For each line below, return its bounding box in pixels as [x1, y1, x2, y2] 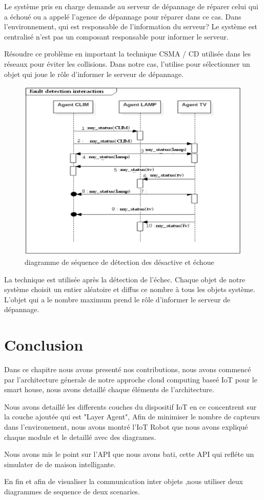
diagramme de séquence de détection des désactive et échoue [25, 256, 214, 267]
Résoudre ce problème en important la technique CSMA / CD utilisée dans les [4, 48, 251, 59]
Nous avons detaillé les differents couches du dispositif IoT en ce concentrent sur [4, 401, 257, 412]
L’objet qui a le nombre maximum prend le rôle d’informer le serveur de [4, 294, 231, 304]
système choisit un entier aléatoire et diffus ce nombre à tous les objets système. [4, 284, 255, 295]
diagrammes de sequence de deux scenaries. [4, 486, 140, 496]
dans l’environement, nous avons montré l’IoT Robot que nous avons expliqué [4, 421, 248, 432]
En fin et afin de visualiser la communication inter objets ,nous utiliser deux [4, 476, 243, 487]
